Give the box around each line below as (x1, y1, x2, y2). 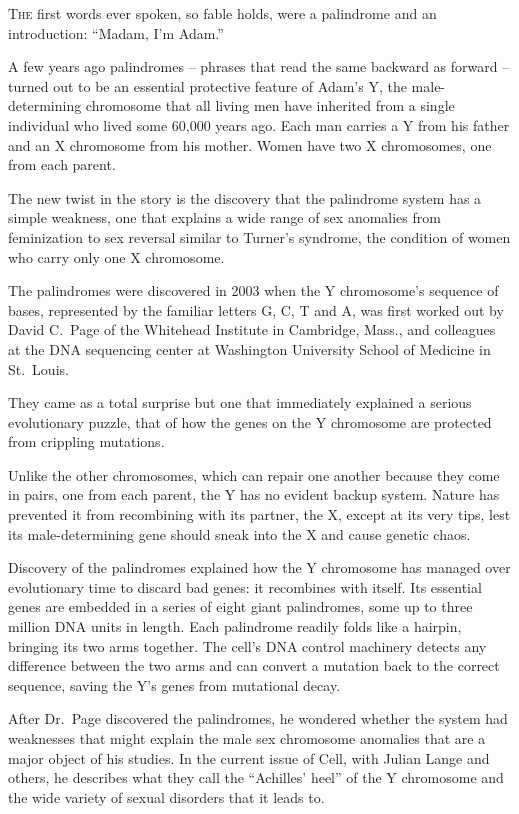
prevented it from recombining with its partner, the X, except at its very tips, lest (8, 504, 511, 525)
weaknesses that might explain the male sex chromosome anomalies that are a (8, 728, 486, 748)
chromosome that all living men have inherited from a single (85, 95, 455, 116)
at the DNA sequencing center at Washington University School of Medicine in (8, 338, 491, 359)
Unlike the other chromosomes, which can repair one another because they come (8, 464, 500, 485)
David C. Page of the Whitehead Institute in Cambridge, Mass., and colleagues (8, 319, 496, 340)
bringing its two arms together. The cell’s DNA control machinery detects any (8, 635, 487, 656)
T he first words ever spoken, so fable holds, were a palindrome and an (8, 3, 437, 23)
